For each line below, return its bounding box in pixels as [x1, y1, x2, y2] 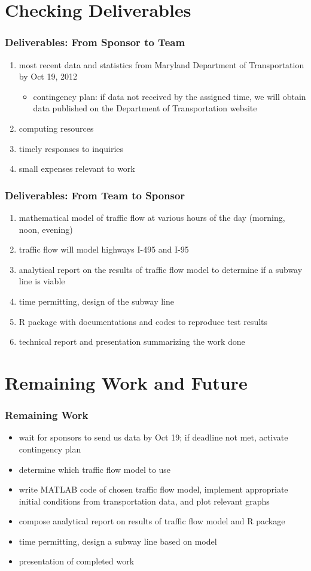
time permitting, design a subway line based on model [19, 534, 217, 547]
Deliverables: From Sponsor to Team [5, 35, 185, 50]
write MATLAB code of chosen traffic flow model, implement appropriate [19, 483, 288, 496]
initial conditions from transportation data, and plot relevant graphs [19, 494, 270, 507]
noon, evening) [19, 223, 73, 235]
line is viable [19, 275, 65, 287]
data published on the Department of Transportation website [33, 102, 257, 114]
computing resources [19, 122, 94, 134]
